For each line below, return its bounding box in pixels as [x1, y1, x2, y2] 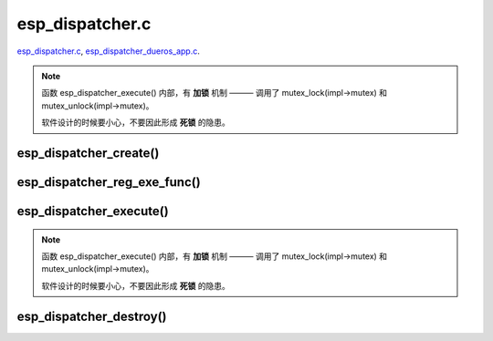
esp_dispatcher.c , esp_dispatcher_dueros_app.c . [16, 46, 201, 57]
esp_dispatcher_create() [16, 145, 160, 160]
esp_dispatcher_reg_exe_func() [16, 174, 201, 190]
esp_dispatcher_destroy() [16, 308, 168, 324]
